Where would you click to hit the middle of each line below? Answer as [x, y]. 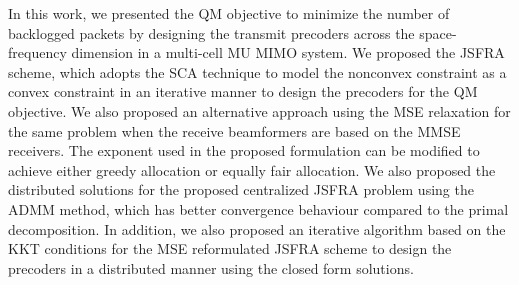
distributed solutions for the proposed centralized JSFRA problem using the [241, 189]
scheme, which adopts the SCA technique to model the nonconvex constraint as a [257, 71]
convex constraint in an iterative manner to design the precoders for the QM [243, 91]
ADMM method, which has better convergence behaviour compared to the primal [258, 208]
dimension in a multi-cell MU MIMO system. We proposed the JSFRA [288, 52]
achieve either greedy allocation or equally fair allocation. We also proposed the [252, 169]
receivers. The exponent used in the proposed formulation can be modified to [244, 150]
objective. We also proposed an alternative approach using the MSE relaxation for [259, 110]
